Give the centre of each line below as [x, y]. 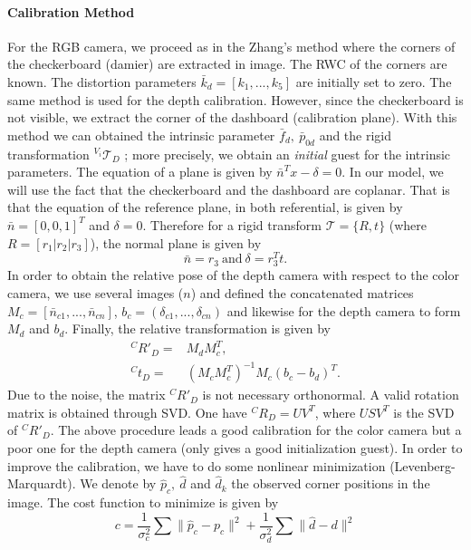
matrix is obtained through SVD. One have [127, 412]
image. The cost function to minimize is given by [143, 502]
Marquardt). [42, 483]
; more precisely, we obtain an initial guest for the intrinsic [288, 154]
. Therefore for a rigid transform [232, 224]
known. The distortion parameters [102, 81]
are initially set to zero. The [374, 81]
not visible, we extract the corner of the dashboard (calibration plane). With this [232, 117]
